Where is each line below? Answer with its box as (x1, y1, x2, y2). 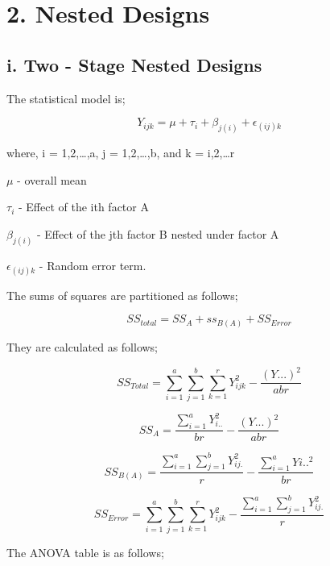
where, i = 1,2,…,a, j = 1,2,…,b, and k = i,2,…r (6, 144, 235, 161)
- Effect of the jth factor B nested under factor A (36, 225, 279, 242)
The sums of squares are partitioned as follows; (6, 286, 238, 303)
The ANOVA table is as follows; (6, 543, 164, 560)
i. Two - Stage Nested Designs (6, 52, 262, 77)
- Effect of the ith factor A (18, 198, 149, 215)
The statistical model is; (6, 89, 126, 106)
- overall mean (17, 171, 87, 188)
